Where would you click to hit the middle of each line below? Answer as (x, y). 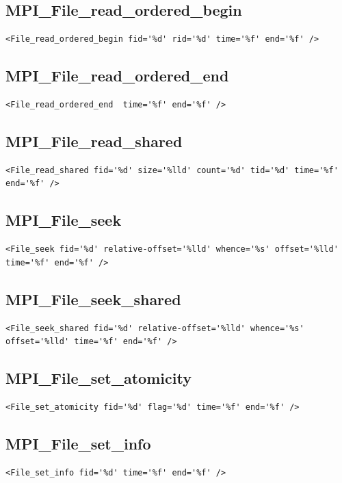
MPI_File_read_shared (94, 141)
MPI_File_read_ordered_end (117, 76)
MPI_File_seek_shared (93, 299)
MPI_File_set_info (78, 443)
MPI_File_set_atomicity (98, 378)
